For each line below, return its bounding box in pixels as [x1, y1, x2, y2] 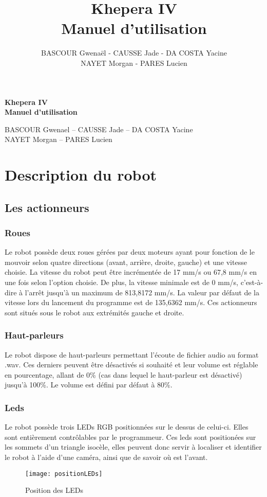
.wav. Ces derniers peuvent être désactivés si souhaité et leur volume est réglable [5, 359, 258, 370]
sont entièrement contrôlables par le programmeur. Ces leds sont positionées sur [5, 431, 256, 442]
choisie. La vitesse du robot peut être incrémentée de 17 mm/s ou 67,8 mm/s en [5, 267, 257, 277]
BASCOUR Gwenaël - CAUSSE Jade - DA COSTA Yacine [41, 47, 227, 58]
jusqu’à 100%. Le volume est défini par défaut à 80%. [5, 379, 173, 390]
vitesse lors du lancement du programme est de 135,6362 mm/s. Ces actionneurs [5, 297, 257, 308]
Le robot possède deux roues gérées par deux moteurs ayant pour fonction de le [5, 246, 255, 257]
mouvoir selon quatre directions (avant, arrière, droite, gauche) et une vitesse [5, 256, 247, 267]
